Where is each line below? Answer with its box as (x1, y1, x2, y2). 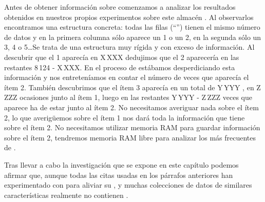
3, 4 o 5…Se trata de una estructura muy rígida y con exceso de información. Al (4, 42, 255, 52)
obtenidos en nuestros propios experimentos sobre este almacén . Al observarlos (4, 11, 254, 22)
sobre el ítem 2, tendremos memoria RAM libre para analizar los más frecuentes (4, 132, 256, 143)
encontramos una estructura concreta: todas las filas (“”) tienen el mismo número (4, 22, 260, 32)
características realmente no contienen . (4, 189, 128, 200)
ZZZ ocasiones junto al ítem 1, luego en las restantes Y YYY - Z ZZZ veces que (4, 92, 253, 103)
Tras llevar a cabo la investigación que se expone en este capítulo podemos (4, 159, 239, 170)
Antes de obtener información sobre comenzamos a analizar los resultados (4, 2, 236, 12)
